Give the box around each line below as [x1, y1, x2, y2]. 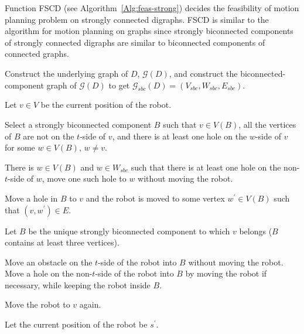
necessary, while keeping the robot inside [5, 278, 151, 291]
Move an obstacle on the [5, 255, 93, 268]
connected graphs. [5, 47, 69, 60]
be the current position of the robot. [40, 98, 172, 111]
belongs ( [239, 224, 272, 237]
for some [5, 141, 35, 154]
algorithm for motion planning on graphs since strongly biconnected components [5, 25, 293, 37]
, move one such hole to [42, 172, 127, 185]
